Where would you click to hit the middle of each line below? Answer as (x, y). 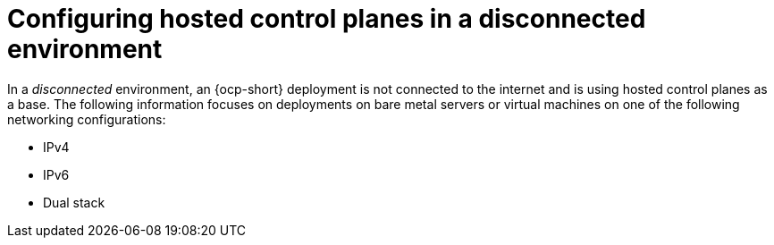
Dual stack (74, 202)
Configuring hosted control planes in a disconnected (327, 19)
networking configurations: (87, 119)
